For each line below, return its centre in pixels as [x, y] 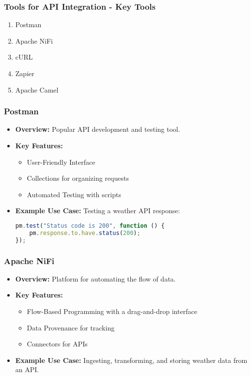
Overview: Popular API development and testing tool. [98, 129]
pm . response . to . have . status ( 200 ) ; [85, 233]
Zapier [25, 73]
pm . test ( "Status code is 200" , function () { [90, 226]
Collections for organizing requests [78, 178]
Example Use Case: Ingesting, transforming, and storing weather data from [131, 360]
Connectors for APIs [57, 344]
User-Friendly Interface [61, 162]
